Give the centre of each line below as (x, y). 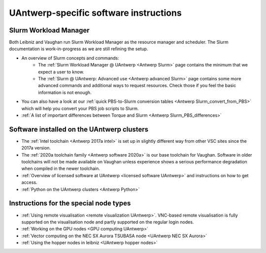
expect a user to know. (61, 72)
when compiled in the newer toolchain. (61, 169)
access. (29, 183)
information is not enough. (65, 92)
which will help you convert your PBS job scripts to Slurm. (80, 108)
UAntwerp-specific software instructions (95, 13)
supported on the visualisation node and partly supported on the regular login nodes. (108, 222)
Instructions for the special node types (70, 204)
